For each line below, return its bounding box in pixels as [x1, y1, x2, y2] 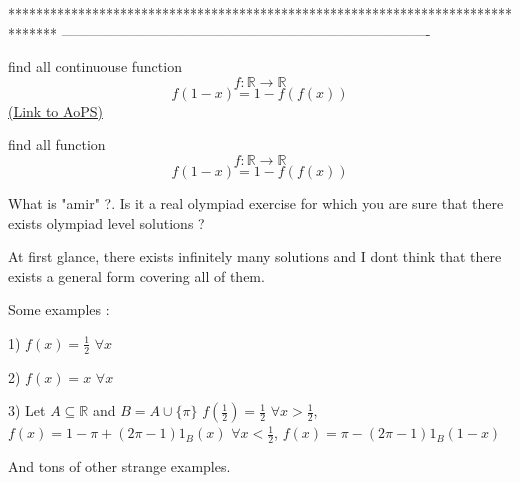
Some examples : [8, 299, 110, 320]
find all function [8, 134, 106, 155]
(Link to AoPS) [8, 100, 103, 121]
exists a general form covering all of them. [8, 265, 265, 286]
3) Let [8, 400, 46, 421]
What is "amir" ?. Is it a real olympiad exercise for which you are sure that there [8, 192, 504, 213]
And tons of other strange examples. [8, 456, 231, 477]
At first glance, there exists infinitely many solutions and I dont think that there [8, 246, 502, 267]
